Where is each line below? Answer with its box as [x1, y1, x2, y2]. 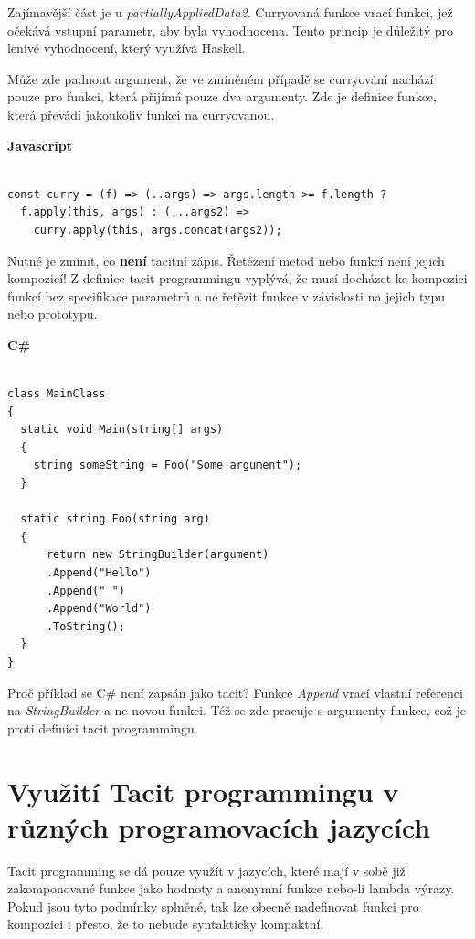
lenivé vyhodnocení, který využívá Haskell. [7, 38, 246, 58]
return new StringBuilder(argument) [46, 548, 269, 562]
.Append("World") [46, 602, 152, 616]
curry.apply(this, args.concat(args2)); [33, 223, 282, 237]
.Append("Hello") [46, 566, 152, 580]
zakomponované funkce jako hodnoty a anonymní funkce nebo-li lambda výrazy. [7, 879, 455, 898]
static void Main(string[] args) [20, 423, 224, 437]
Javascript [7, 135, 72, 154]
